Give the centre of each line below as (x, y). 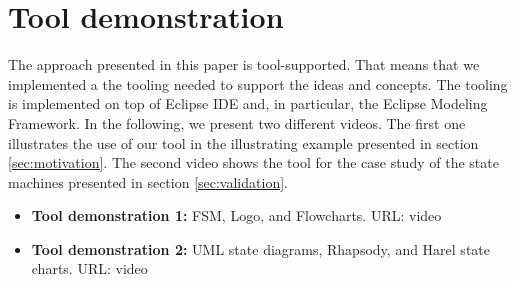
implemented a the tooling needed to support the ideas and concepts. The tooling (258, 83)
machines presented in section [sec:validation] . (148, 181)
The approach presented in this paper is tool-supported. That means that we (244, 64)
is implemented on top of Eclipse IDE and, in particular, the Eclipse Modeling (248, 103)
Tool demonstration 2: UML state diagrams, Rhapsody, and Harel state (260, 248)
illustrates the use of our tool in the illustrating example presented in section (243, 142)
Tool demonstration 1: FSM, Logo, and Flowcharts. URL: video (236, 215)
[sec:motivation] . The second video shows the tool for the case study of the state (253, 162)
